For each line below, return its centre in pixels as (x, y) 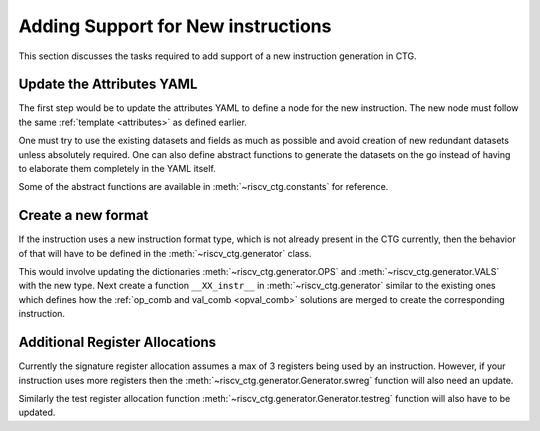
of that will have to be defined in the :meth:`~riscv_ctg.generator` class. (165, 253)
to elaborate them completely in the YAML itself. (117, 169)
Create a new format (83, 215)
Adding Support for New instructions (175, 26)
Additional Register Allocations (117, 342)
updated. (37, 412)
